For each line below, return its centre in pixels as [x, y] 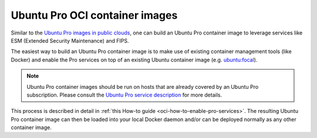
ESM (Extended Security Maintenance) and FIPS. [70, 40]
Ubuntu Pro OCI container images [94, 15]
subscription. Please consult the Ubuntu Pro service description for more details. [124, 95]
